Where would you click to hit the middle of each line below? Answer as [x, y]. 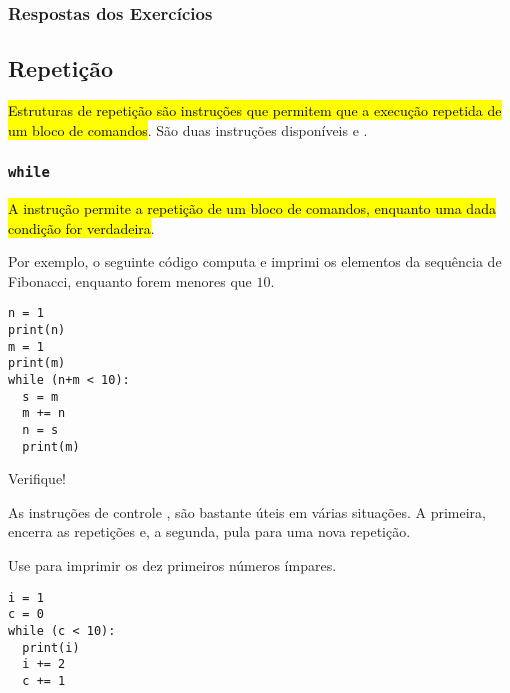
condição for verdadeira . [81, 227]
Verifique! [37, 478]
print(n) [37, 330]
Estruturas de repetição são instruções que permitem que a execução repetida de [255, 110]
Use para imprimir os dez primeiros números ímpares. [172, 565]
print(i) [51, 647]
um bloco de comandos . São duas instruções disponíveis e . [188, 129]
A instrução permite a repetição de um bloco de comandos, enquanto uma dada [252, 208]
